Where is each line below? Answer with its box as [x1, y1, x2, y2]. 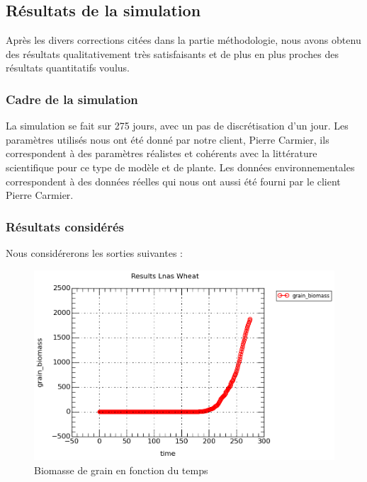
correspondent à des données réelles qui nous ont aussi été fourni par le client [6, 173, 341, 188]
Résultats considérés [6, 217, 125, 235]
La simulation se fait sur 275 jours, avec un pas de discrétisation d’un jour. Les [6, 118, 349, 133]
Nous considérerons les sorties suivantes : [6, 245, 183, 260]
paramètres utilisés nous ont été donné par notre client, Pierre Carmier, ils [6, 132, 329, 147]
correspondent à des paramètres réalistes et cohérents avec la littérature [6, 146, 317, 161]
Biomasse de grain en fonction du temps [34, 462, 208, 477]
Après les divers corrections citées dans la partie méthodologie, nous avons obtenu [6, 33, 361, 47]
